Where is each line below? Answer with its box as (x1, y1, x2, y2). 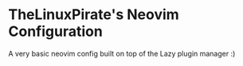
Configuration (8, 22, 104, 41)
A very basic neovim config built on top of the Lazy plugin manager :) (8, 49, 236, 58)
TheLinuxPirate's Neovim (8, 6, 179, 24)
